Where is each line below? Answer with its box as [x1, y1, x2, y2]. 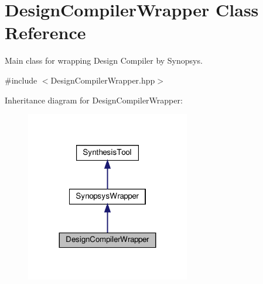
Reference [5, 20, 86, 44]
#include [5, 74, 37, 86]
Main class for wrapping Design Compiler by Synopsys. [5, 54, 203, 67]
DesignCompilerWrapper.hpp [50, 74, 155, 86]
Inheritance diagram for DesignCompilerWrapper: [5, 93, 183, 106]
